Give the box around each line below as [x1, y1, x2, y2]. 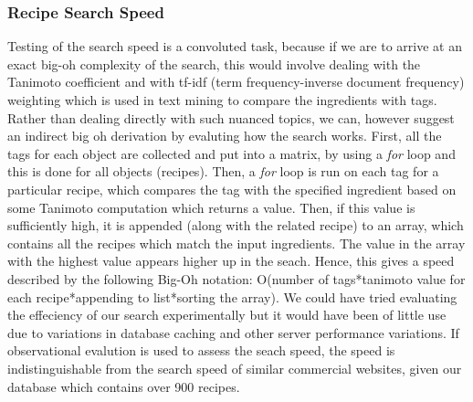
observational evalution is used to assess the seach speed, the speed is [7, 341, 395, 360]
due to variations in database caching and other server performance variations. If [7, 323, 459, 342]
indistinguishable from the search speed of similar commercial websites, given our [7, 358, 462, 377]
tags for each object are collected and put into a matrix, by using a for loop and [7, 143, 456, 163]
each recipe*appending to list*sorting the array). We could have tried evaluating [7, 287, 457, 306]
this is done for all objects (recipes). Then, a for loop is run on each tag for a [7, 162, 439, 181]
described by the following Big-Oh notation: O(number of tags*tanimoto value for [7, 269, 466, 288]
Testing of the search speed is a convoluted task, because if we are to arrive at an [7, 37, 462, 56]
